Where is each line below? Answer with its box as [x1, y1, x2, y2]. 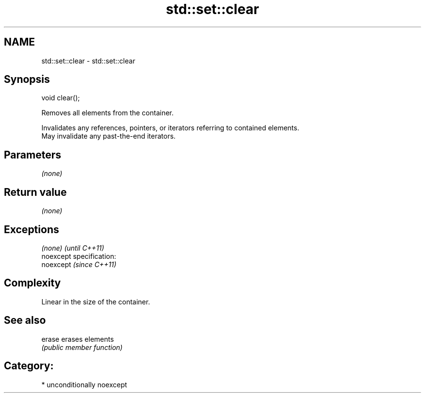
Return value [4, 186, 67, 198]
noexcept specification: [41, 252, 116, 260]
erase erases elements [41, 334, 114, 343]
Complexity [4, 277, 61, 289]
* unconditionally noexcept [41, 380, 127, 389]
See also [4, 314, 46, 327]
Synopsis [4, 73, 50, 86]
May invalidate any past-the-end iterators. [41, 132, 176, 141]
